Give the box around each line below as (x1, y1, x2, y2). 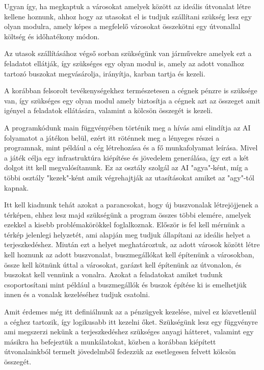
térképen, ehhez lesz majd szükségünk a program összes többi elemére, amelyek (4, 209, 251, 220)
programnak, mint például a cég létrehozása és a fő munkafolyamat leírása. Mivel (4, 142, 258, 153)
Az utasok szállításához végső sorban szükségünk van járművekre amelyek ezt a (4, 48, 252, 59)
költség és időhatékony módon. (4, 31, 100, 41)
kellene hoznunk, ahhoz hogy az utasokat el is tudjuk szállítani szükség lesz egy (4, 11, 252, 21)
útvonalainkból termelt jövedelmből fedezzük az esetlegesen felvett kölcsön (4, 346, 236, 357)
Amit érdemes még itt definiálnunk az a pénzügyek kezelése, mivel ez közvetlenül (4, 306, 256, 317)
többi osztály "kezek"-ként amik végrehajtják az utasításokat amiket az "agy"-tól (4, 172, 254, 182)
